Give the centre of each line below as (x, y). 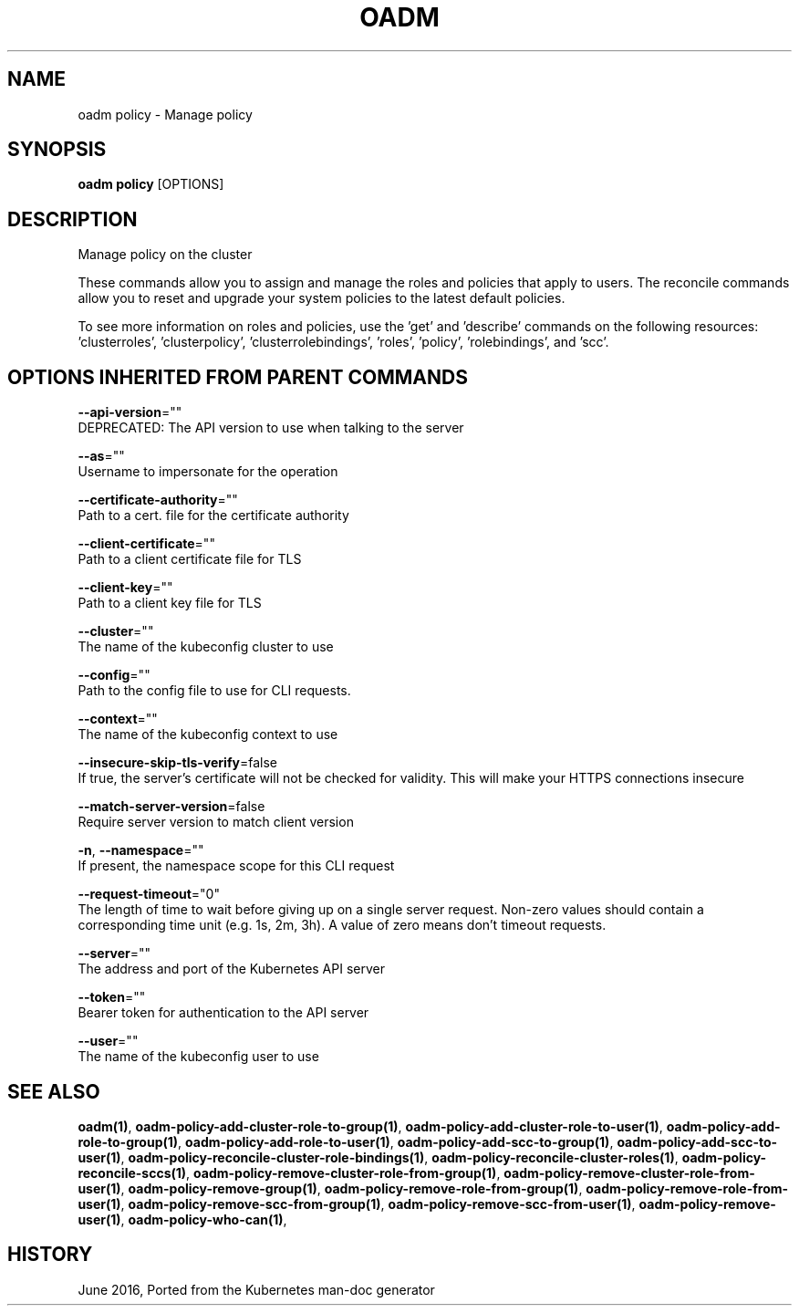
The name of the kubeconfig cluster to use (206, 647)
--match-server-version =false (171, 807)
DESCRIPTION (73, 219)
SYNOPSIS (57, 150)
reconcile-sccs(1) (132, 1172)
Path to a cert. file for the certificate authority (213, 516)
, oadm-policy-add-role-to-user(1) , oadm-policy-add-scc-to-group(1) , (396, 1141)
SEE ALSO (54, 1091)
